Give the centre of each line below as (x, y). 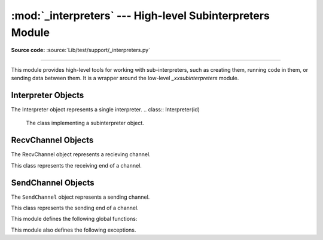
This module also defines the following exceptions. (74, 230)
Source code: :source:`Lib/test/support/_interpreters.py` (81, 50)
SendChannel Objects (53, 183)
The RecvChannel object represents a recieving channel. (81, 154)
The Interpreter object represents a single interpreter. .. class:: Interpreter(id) (106, 110)
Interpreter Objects (48, 95)
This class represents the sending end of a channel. (75, 208)
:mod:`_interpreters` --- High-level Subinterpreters (141, 16)
